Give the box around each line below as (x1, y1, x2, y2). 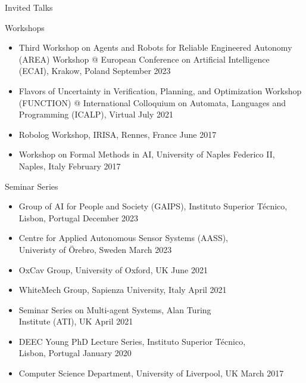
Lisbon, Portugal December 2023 (18, 211, 139, 224)
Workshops (5, 21, 45, 33)
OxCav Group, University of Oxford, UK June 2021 (18, 263, 208, 276)
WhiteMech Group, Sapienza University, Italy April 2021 (18, 283, 227, 296)
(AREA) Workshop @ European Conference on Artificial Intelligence (18, 52, 270, 65)
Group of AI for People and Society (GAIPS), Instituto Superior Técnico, (18, 200, 288, 212)
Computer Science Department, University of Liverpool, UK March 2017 (18, 367, 284, 379)
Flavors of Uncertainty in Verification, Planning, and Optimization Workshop (18, 84, 302, 97)
